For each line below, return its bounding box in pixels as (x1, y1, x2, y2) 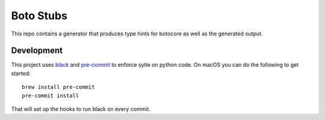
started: (11, 70, 31, 77)
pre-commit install (22, 92, 79, 99)
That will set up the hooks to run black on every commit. (11, 106, 150, 113)
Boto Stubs (11, 9, 67, 22)
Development (11, 46, 63, 56)
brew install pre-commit (22, 84, 95, 91)
